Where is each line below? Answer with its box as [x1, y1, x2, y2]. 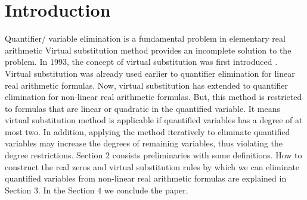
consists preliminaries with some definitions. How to [112, 149, 302, 161]
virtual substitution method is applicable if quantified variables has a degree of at [5, 114, 303, 126]
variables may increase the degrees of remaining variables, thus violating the [5, 137, 283, 149]
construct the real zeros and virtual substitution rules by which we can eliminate [5, 160, 300, 173]
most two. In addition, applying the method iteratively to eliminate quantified [5, 125, 290, 137]
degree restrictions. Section [5, 149, 103, 161]
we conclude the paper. [104, 183, 188, 196]
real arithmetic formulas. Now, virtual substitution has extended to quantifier [5, 79, 288, 91]
